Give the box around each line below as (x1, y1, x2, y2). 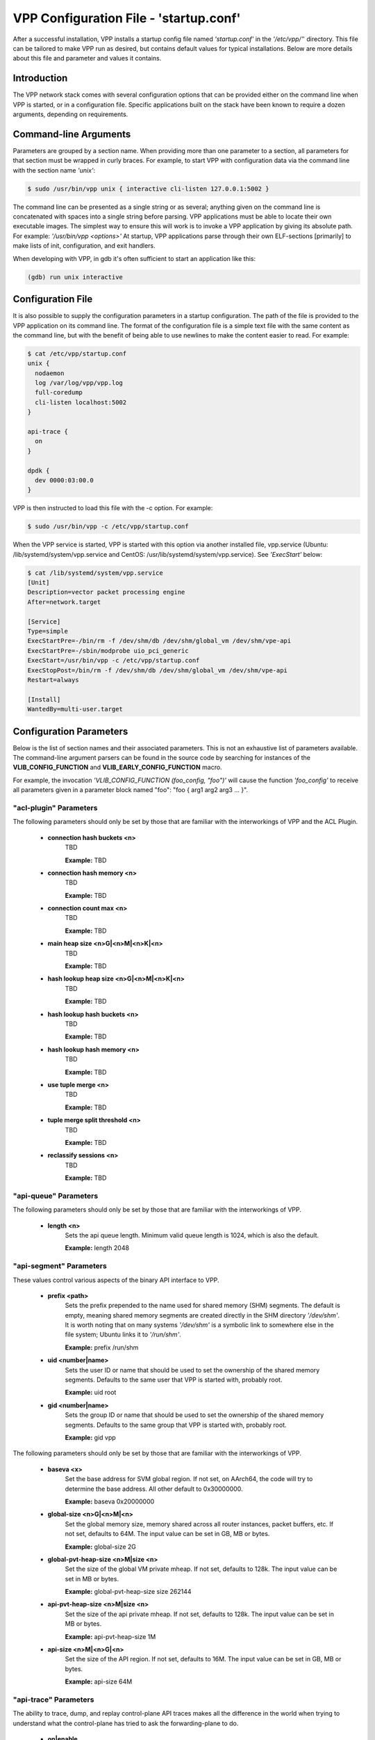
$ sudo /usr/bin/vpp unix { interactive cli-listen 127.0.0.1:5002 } (27, 184, 269, 193)
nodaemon (35, 369, 65, 377)
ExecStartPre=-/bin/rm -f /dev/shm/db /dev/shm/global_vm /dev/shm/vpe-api (27, 637, 292, 645)
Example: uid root (65, 1389, 117, 1397)
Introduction (12, 72, 68, 84)
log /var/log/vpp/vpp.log (35, 379, 123, 387)
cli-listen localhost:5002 (35, 398, 127, 406)
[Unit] (27, 578, 50, 587)
